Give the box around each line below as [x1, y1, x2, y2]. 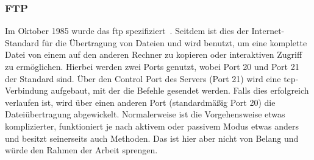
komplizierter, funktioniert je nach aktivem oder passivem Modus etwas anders [5, 119, 299, 132]
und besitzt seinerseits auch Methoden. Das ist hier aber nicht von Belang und [5, 131, 299, 144]
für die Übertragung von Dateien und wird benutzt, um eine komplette [41, 36, 307, 49]
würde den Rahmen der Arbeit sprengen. [5, 144, 158, 156]
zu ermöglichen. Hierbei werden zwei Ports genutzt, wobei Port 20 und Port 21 [5, 60, 299, 72]
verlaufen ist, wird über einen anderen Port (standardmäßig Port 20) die [5, 96, 276, 108]
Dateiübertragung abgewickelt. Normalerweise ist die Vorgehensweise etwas [5, 108, 285, 120]
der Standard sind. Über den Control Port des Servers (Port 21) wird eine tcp [5, 72, 296, 85]
